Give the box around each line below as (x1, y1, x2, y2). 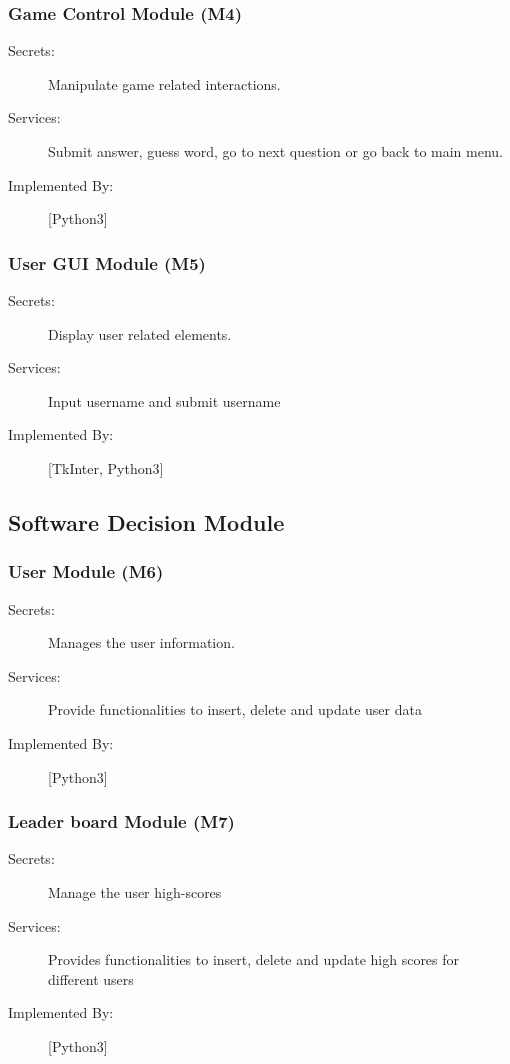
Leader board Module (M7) (8, 809, 235, 834)
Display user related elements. (48, 323, 232, 344)
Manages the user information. (48, 632, 235, 653)
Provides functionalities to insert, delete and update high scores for (48, 949, 460, 970)
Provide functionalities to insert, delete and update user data (48, 699, 422, 720)
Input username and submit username (48, 390, 281, 411)
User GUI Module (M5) (8, 250, 206, 275)
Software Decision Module (8, 506, 285, 537)
